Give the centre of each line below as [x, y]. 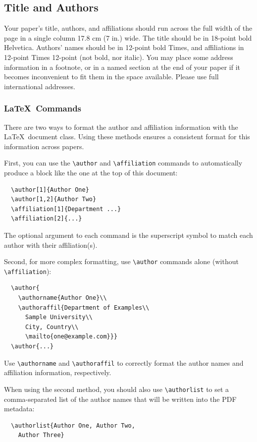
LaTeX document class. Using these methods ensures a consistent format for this [127, 137]
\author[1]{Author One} [50, 190]
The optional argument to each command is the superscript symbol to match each [128, 235]
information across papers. [44, 146]
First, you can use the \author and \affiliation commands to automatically [123, 163]
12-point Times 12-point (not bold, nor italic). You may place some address [119, 57]
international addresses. [40, 86]
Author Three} [41, 435]
